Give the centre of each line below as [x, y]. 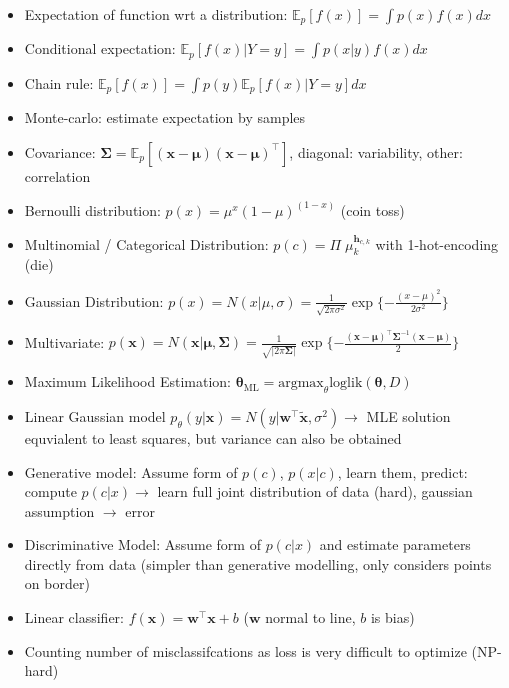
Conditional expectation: [100, 48]
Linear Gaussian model [95, 415]
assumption [59, 510]
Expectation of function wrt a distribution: [156, 14]
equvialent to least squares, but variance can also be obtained [213, 437]
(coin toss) [372, 209]
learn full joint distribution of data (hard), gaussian [315, 491]
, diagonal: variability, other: [376, 151]
